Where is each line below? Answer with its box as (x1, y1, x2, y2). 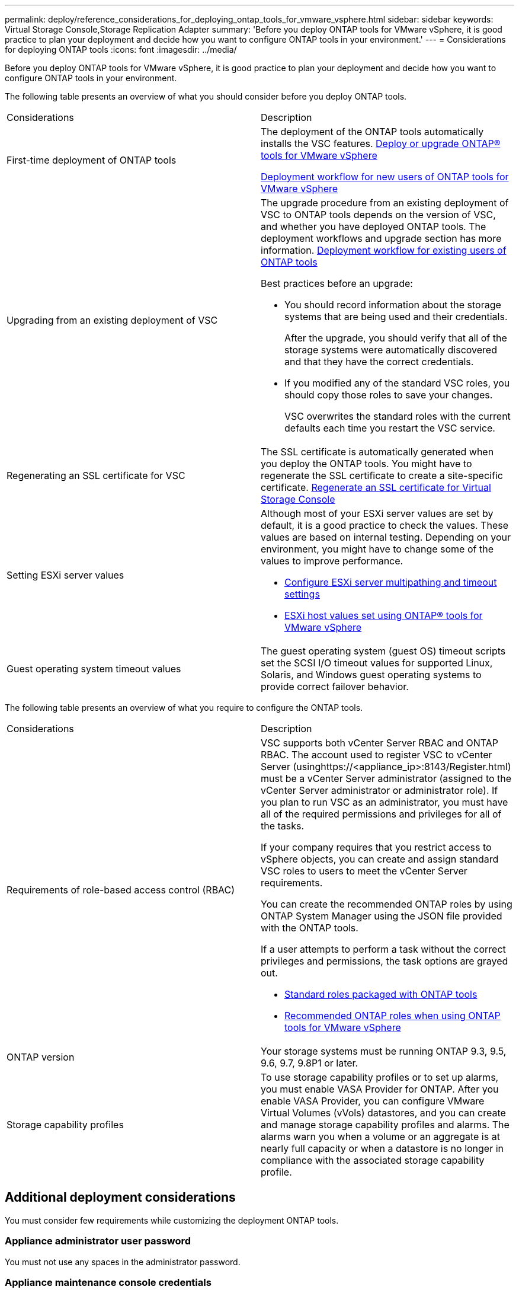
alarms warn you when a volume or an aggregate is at (261, 1131, 500, 1142)
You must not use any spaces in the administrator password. (5, 1256, 241, 1267)
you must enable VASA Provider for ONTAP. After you (261, 1083, 499, 1095)
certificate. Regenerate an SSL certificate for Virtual (261, 481, 491, 493)
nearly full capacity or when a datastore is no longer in (261, 1142, 504, 1154)
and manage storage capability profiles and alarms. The (261, 1119, 510, 1131)
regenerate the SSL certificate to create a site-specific (261, 470, 503, 481)
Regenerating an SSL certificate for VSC (7, 470, 185, 481)
